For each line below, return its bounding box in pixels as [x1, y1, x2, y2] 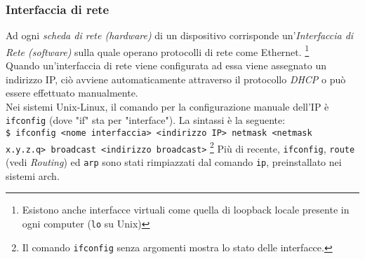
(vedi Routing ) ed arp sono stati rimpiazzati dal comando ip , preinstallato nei [6, 155, 342, 169]
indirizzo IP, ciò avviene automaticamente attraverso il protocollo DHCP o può [6, 71, 346, 86]
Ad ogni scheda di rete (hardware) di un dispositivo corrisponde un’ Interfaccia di [6, 28, 354, 43]
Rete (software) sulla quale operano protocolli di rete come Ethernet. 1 [6, 42, 310, 59]
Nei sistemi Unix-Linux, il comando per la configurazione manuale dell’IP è [6, 99, 329, 113]
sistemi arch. [6, 168, 60, 183]
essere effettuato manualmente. [6, 85, 138, 100]
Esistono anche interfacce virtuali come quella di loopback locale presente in [22, 202, 350, 217]
